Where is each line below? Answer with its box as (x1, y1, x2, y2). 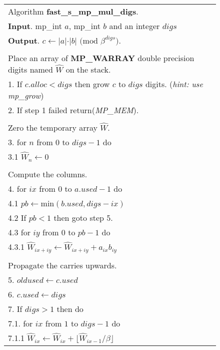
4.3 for (8, 226, 30, 238)
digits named (8, 64, 53, 75)
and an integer (109, 20, 160, 32)
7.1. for (8, 317, 33, 329)
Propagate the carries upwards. (8, 259, 117, 271)
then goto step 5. (53, 212, 113, 223)
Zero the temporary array (8, 122, 97, 133)
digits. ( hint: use (145, 78, 203, 90)
